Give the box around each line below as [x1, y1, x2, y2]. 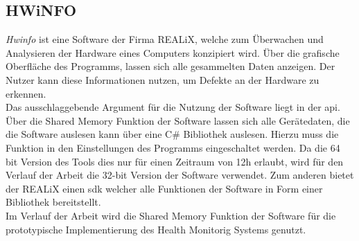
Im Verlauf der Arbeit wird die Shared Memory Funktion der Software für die [6, 208, 336, 222]
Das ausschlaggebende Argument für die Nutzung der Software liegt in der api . [6, 100, 340, 114]
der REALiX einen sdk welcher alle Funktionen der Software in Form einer [6, 181, 323, 195]
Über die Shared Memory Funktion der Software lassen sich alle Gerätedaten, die [6, 113, 350, 127]
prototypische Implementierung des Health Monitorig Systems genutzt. [6, 222, 306, 236]
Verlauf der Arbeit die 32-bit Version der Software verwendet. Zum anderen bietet [6, 168, 354, 182]
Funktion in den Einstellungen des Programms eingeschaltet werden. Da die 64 [6, 140, 340, 154]
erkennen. [6, 86, 46, 100]
